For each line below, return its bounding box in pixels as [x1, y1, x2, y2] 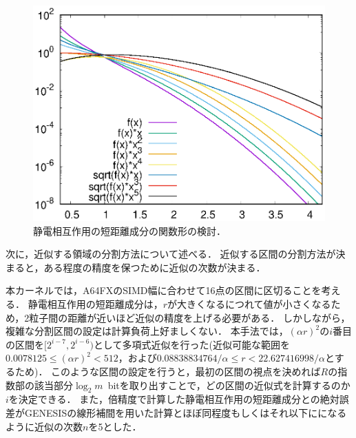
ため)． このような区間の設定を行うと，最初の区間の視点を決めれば [14, 364, 321, 378]
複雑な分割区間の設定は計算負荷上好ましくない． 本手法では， [6, 324, 289, 338]
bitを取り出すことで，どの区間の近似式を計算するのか [107, 377, 350, 392]
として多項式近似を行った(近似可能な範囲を [93, 337, 290, 351]
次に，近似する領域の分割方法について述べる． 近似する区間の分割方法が [6, 247, 336, 261]
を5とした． [88, 419, 142, 433]
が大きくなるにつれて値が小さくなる [167, 297, 331, 311]
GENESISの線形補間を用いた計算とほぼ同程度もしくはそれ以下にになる [24, 405, 347, 419]
